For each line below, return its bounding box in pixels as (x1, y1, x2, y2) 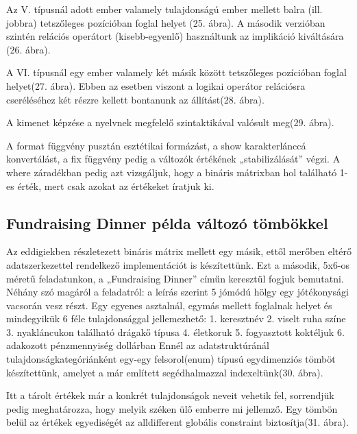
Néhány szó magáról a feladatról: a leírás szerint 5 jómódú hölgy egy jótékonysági (6, 285, 349, 299)
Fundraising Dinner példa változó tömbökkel (6, 212, 328, 233)
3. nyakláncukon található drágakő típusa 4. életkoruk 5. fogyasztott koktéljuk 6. (6, 324, 345, 339)
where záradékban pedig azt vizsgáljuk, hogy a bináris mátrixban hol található (6, 165, 337, 179)
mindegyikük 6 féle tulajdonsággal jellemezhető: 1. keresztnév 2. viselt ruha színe (6, 311, 346, 326)
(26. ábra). (6, 42, 51, 56)
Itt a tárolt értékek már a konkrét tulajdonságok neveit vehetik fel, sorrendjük (6, 388, 334, 402)
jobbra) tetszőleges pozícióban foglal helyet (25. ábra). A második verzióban (6, 15, 325, 29)
